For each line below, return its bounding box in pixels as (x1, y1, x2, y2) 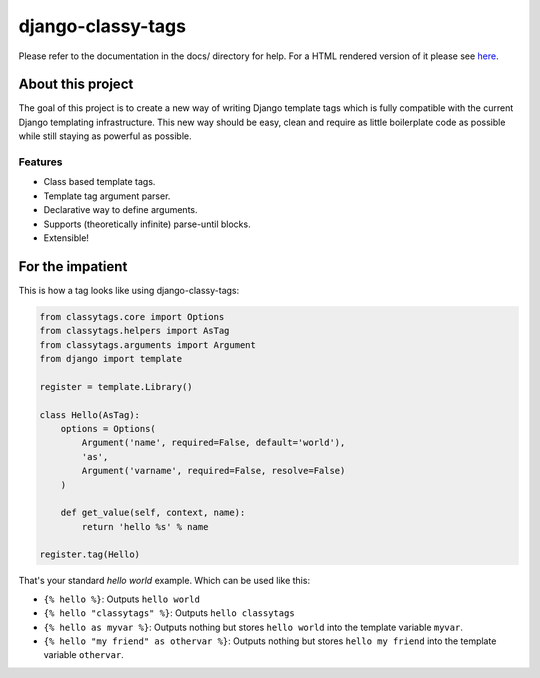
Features (18, 155, 63, 169)
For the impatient (18, 258, 128, 275)
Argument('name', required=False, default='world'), (81, 437, 346, 449)
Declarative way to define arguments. (43, 204, 199, 216)
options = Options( (60, 423, 157, 434)
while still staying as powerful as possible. (18, 130, 192, 142)
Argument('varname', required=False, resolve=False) (81, 465, 346, 477)
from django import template (39, 353, 183, 364)
